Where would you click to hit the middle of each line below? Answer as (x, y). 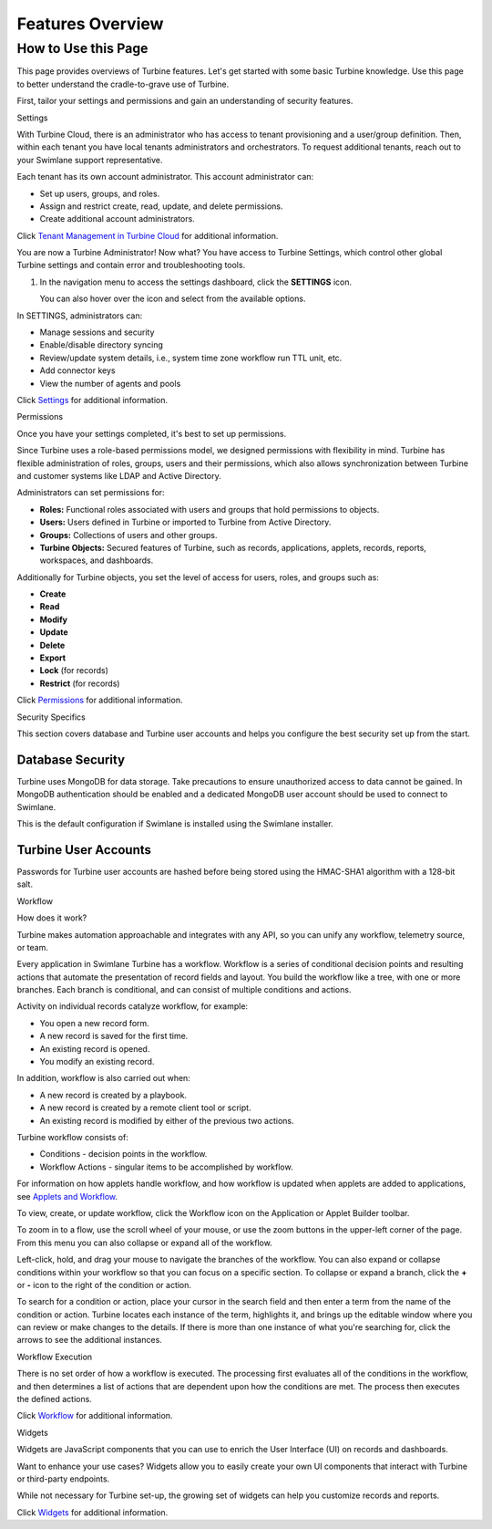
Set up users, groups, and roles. (100, 193)
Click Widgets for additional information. (92, 1512)
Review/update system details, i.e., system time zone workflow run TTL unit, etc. (191, 358)
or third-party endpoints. (63, 1479)
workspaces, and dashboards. (97, 560)
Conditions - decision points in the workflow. (123, 1154)
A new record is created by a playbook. (113, 1095)
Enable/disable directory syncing (102, 345)
